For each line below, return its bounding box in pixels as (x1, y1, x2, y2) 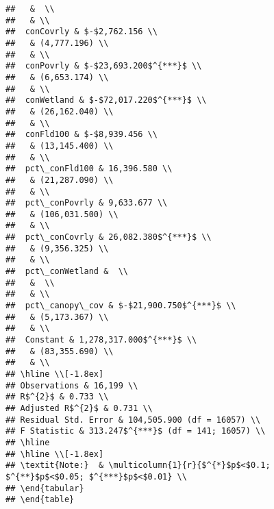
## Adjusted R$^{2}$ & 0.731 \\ (5, 403, 153, 413)
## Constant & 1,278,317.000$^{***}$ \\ (5, 335, 197, 345)
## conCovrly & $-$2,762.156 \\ (5, 27, 158, 37)
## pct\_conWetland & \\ (5, 266, 128, 277)
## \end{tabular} (5, 483, 84, 493)
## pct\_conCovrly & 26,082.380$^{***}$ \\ (5, 232, 212, 243)
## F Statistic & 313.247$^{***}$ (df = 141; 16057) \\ (5, 426, 266, 436)
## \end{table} (5, 495, 75, 505)
